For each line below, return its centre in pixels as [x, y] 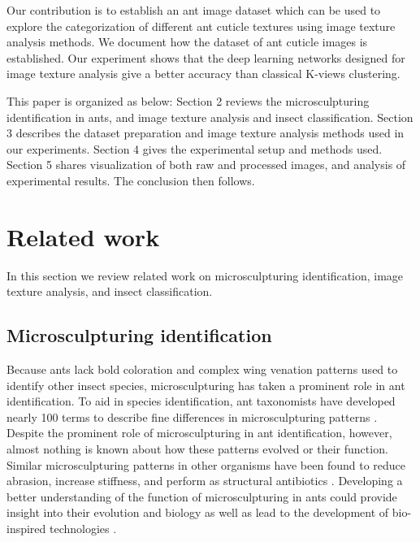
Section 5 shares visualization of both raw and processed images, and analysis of [206, 165]
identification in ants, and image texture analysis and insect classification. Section [210, 117]
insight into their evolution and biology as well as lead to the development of [198, 512]
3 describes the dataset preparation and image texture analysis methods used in [206, 133]
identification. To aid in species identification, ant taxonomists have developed [201, 401]
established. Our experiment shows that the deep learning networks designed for [206, 57]
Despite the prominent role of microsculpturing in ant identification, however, [199, 433]
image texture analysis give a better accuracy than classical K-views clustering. [204, 74]
